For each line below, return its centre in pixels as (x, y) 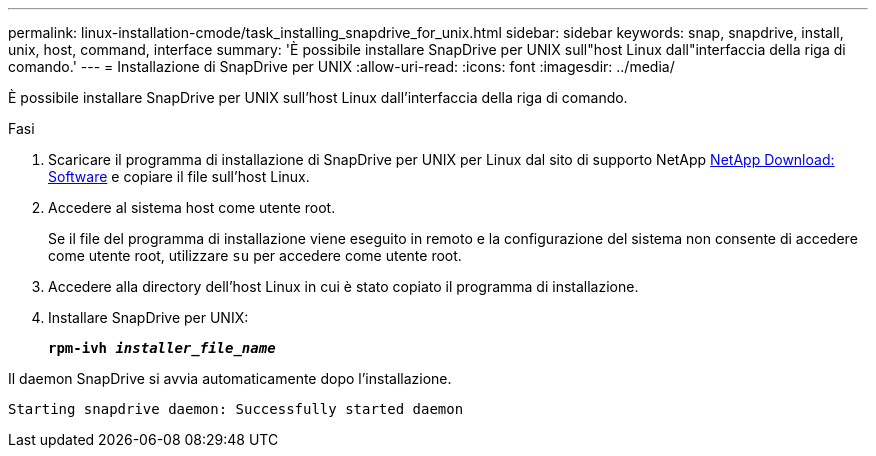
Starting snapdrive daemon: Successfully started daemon (236, 409)
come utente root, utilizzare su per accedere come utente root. (255, 255)
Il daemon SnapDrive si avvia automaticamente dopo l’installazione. (230, 378)
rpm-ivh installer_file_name (162, 348)
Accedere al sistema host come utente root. (192, 207)
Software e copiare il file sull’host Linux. (179, 176)
